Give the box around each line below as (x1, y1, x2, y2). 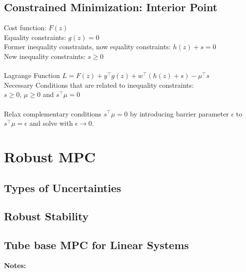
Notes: (4, 260, 26, 270)
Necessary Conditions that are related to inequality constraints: (4, 79, 194, 90)
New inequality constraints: (4, 51, 86, 61)
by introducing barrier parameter (130, 108, 229, 118)
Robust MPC (4, 146, 96, 166)
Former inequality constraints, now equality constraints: (4, 41, 171, 52)
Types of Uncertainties (4, 180, 122, 195)
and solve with (29, 118, 73, 128)
